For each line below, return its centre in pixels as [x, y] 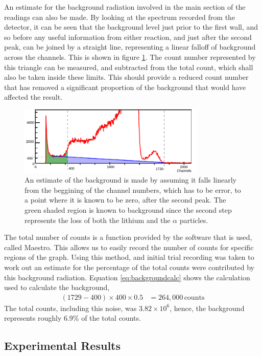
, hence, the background [207, 308]
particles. [194, 220]
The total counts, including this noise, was [70, 308]
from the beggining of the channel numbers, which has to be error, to [133, 190]
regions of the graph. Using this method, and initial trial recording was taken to [129, 257]
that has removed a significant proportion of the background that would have [125, 87]
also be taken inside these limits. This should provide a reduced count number [126, 77]
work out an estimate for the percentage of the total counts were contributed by [129, 267]
